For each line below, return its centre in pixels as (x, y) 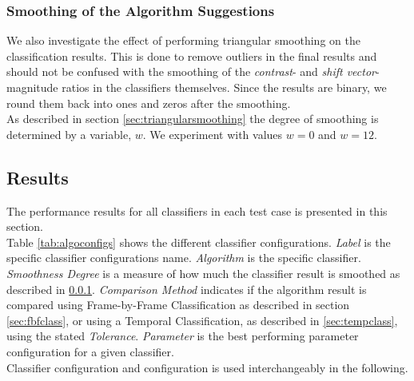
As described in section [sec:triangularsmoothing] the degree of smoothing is (193, 119)
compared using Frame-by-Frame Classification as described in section (178, 305)
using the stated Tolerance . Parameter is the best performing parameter (183, 336)
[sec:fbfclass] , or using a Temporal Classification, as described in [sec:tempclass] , (202, 320)
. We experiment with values (213, 134)
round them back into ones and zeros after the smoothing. (149, 103)
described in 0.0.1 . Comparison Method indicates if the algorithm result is (187, 289)
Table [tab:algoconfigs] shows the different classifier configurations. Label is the (199, 242)
